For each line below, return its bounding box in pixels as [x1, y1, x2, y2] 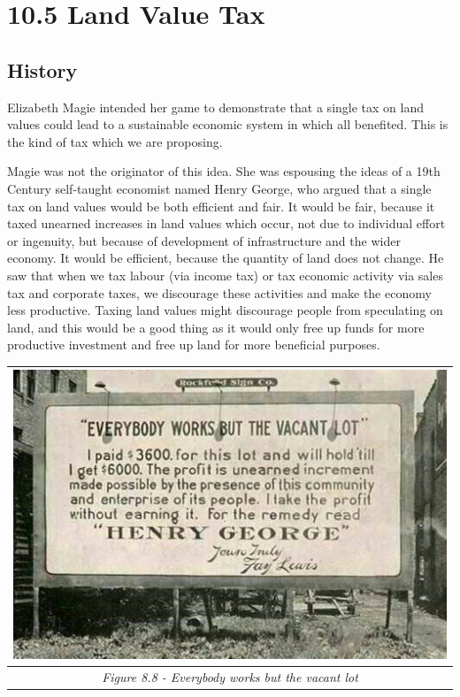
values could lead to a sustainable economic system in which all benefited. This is [7, 115, 448, 134]
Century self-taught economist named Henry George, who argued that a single [7, 179, 432, 197]
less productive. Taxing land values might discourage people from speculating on [7, 301, 443, 319]
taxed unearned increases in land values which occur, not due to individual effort [7, 214, 446, 233]
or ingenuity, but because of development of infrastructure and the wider [7, 231, 401, 249]
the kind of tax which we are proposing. [7, 132, 223, 150]
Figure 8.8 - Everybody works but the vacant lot [102, 667, 358, 686]
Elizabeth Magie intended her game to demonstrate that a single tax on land [7, 97, 424, 116]
